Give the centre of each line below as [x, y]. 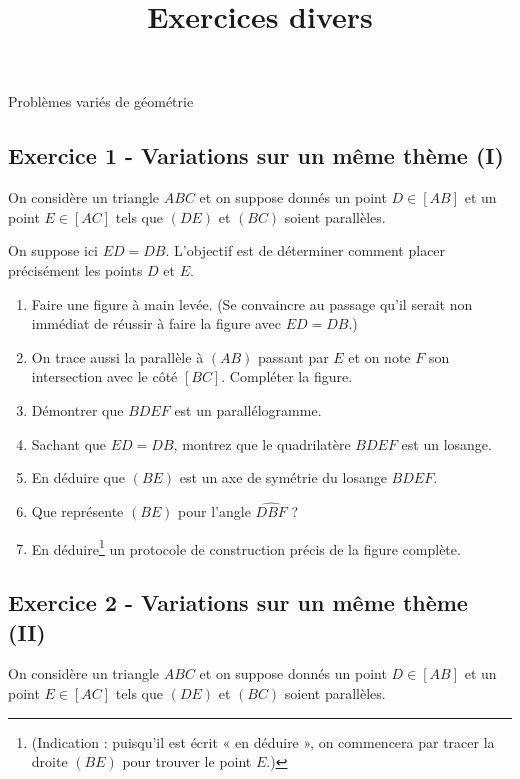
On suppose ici [53, 250]
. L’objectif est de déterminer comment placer [305, 250]
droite [49, 761]
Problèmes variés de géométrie [101, 101]
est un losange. [446, 443]
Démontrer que [77, 409]
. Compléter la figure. [287, 376]
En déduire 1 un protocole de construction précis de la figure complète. [246, 547]
